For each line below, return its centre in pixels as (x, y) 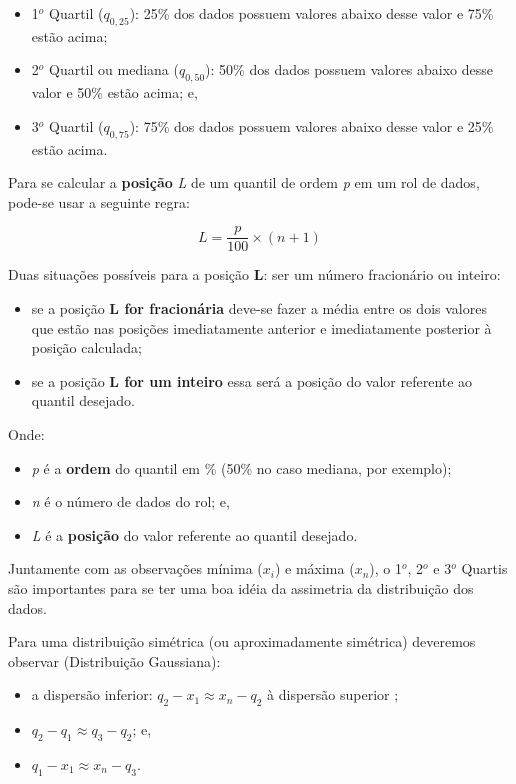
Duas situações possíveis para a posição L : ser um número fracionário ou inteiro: (254, 274)
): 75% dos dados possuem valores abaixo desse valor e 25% (311, 125)
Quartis (484, 568)
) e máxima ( (314, 568)
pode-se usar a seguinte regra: (99, 201)
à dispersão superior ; (333, 694)
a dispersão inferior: (92, 694)
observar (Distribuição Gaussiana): (114, 660)
